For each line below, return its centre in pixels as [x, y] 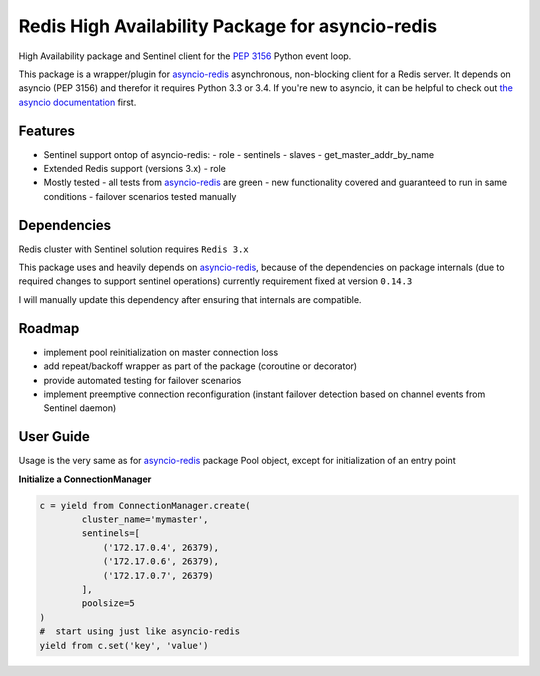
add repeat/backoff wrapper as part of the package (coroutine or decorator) [200, 366]
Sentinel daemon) [80, 408]
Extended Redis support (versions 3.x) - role [135, 169]
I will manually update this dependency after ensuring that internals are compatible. [190, 299]
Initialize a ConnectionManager [85, 479]
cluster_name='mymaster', [145, 519]
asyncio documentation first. [77, 102]
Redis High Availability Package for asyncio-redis [228, 26]
